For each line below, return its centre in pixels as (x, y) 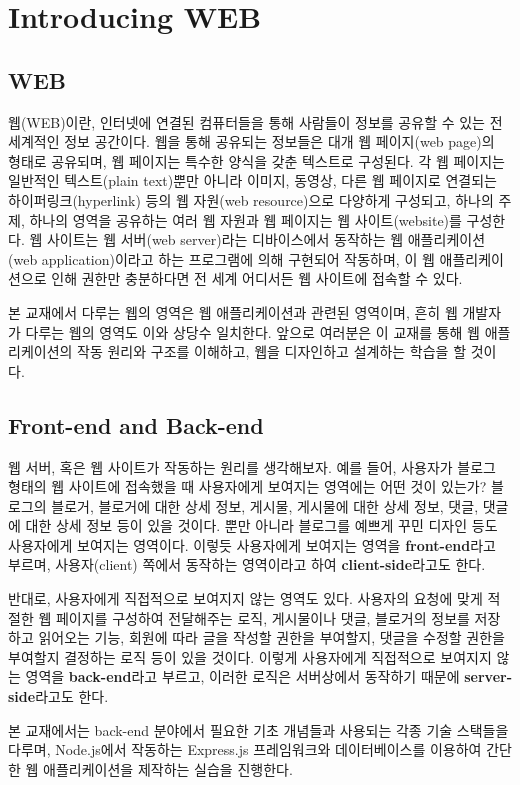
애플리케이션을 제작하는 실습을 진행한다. (168, 768)
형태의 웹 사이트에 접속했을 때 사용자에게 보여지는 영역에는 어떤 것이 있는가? (247, 486)
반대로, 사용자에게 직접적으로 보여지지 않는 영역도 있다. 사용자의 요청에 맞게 (245, 598)
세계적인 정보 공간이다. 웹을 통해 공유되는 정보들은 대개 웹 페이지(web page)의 (251, 141)
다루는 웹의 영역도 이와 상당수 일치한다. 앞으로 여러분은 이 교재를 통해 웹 (252, 331)
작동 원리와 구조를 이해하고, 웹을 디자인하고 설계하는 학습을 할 (272, 351)
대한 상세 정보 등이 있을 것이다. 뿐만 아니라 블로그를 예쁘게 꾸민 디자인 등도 (261, 525)
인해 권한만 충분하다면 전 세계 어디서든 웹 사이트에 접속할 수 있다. (257, 278)
